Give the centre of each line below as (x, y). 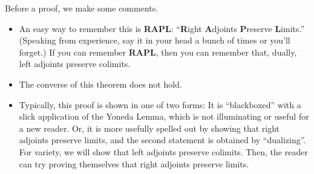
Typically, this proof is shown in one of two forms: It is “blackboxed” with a (160, 104)
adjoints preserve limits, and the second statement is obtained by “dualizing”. (162, 140)
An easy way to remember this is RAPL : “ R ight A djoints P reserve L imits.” (162, 28)
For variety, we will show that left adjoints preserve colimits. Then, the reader (163, 151)
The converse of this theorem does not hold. (100, 84)
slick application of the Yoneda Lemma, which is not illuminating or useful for (164, 116)
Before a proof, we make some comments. (82, 8)
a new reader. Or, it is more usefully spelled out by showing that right (149, 128)
